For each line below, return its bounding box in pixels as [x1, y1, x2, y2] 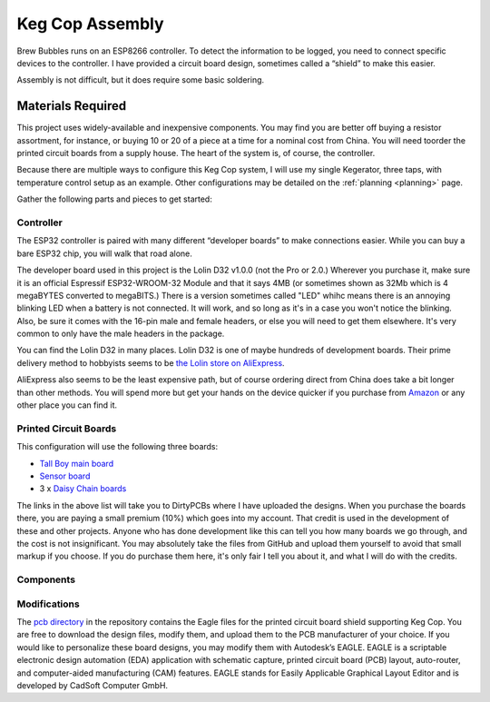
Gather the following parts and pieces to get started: [16, 193, 212, 204]
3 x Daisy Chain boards [39, 483, 127, 494]
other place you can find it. [16, 400, 118, 410]
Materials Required [16, 98, 127, 114]
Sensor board [39, 470, 91, 481]
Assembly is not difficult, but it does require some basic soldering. [16, 74, 265, 85]
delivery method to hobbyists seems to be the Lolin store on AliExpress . [16, 357, 285, 368]
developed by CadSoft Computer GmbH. [16, 679, 168, 690]
